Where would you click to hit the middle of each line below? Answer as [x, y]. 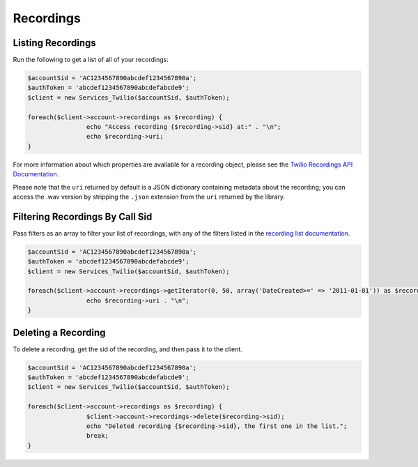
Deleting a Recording [59, 332]
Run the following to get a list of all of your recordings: [91, 60]
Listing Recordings [55, 43]
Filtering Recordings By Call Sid [83, 216]
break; [98, 436]
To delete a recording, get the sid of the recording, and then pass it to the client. [128, 349]
